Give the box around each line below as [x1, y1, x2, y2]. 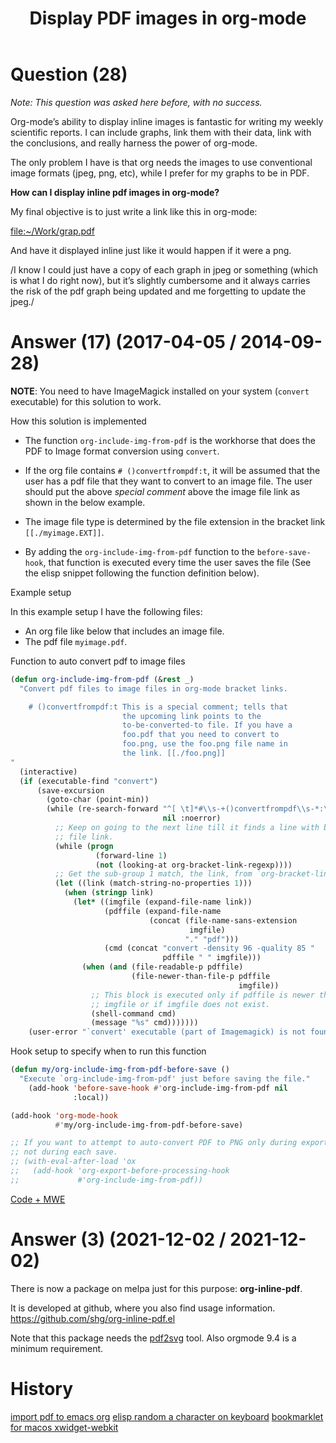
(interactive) [19, 767, 78, 777]
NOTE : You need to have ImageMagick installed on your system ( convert [10, 385, 310, 397]
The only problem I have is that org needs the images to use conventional [10, 156, 313, 168]
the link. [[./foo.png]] [121, 748, 226, 758]
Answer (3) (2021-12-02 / [10, 1228, 227, 1251]
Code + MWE [10, 1193, 66, 1205]
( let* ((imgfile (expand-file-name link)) [73, 897, 253, 907]
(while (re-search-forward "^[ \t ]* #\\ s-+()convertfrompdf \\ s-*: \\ [46, 804, 333, 814]
